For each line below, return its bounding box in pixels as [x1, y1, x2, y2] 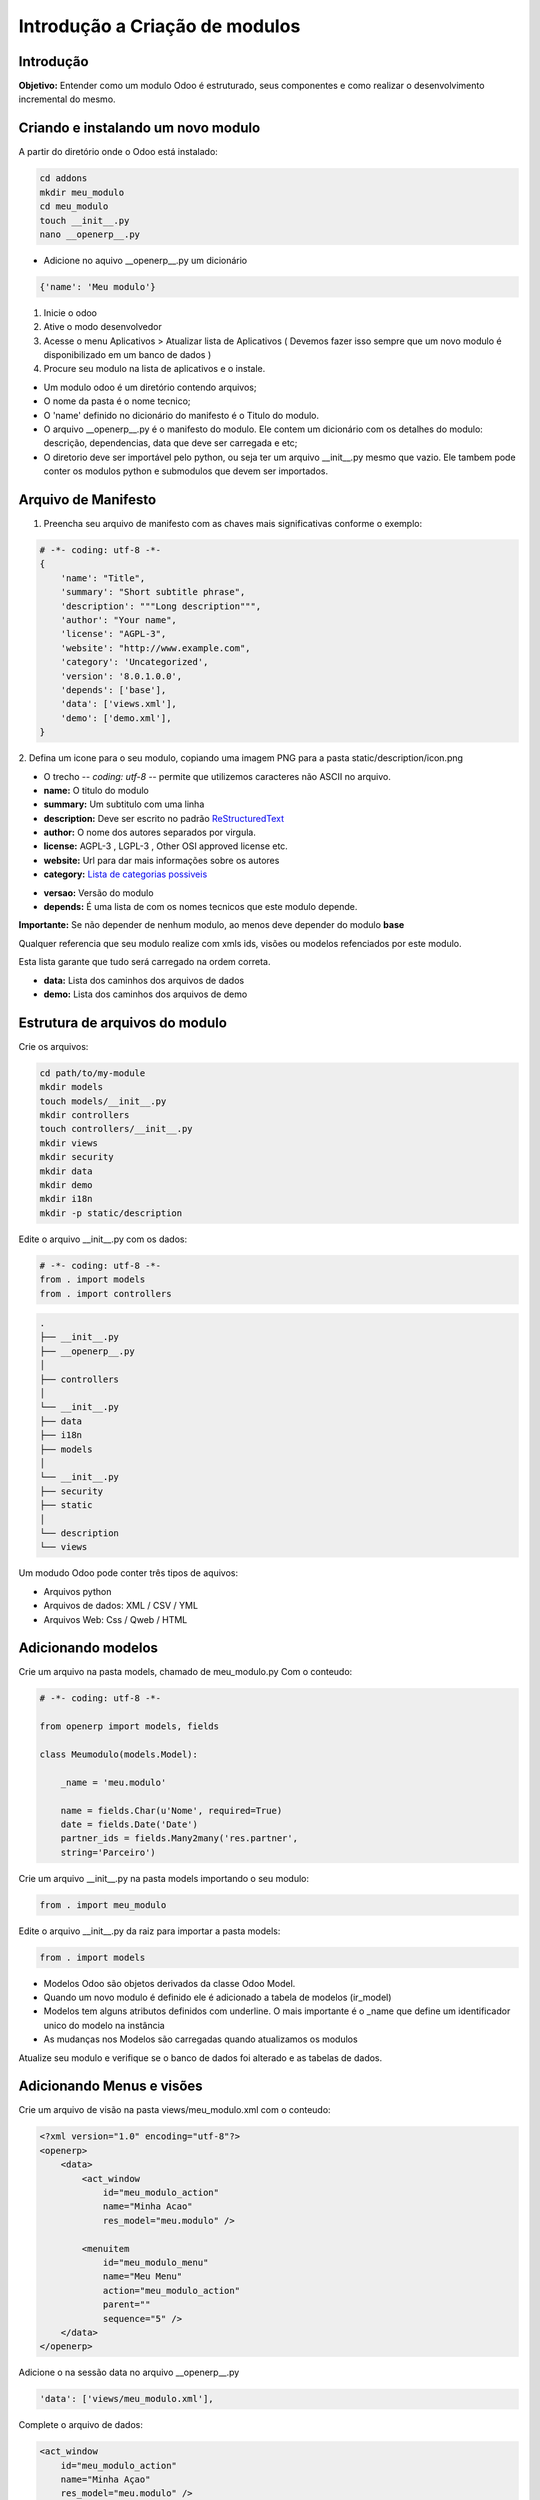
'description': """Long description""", [60, 600, 262, 612]
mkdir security [39, 1151, 114, 1163]
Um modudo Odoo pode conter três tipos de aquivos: [18, 1567, 239, 1579]
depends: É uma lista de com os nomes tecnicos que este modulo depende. [43, 901, 358, 913]
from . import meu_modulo [39, 1899, 167, 1910]
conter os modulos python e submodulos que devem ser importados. [43, 465, 329, 477]
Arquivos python [43, 1585, 112, 1597]
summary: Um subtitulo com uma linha [43, 798, 205, 810]
